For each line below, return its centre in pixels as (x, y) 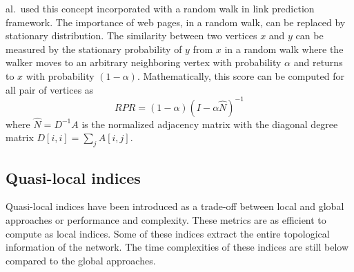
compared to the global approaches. (81, 260)
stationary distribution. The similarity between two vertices (131, 35)
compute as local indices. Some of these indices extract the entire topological (168, 233)
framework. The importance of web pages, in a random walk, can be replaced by (176, 22)
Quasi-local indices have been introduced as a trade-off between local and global (175, 206)
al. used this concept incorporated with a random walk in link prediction (160, 8)
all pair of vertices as (50, 89)
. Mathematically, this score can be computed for (240, 75)
